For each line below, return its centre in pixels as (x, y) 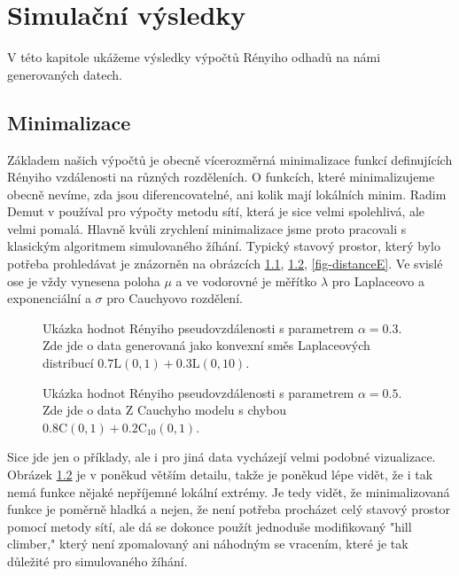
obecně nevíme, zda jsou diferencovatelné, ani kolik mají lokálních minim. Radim (227, 194)
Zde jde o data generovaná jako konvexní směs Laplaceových (206, 345)
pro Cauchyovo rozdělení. (175, 298)
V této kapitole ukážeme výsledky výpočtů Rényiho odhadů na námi (194, 57)
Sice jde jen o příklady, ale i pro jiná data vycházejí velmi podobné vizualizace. (222, 457)
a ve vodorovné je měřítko (246, 280)
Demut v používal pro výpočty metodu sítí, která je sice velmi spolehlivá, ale (216, 211)
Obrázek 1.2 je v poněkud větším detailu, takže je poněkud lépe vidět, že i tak (220, 475)
